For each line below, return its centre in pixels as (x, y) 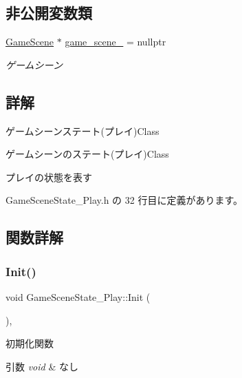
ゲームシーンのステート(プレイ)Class (87, 154)
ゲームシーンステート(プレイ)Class (82, 130)
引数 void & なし (42, 366)
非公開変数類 (49, 13)
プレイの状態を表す (49, 177)
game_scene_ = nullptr (115, 42)
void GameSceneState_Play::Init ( (78, 296)
